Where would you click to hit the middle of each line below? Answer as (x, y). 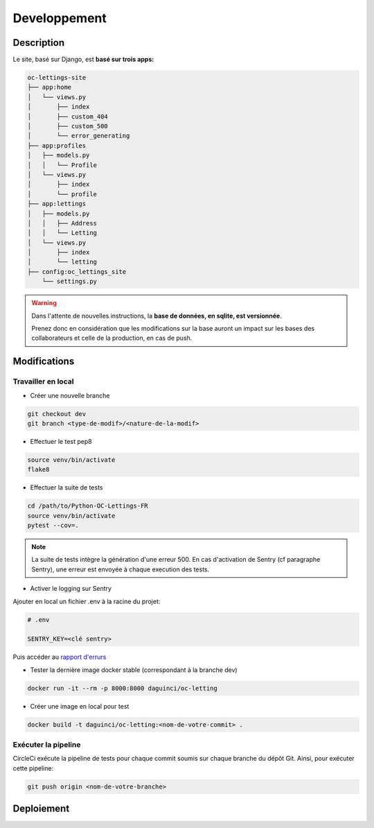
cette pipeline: (33, 768)
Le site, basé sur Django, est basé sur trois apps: (83, 60)
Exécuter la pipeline (47, 745)
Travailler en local (43, 381)
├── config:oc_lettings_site (77, 271)
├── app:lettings (57, 204)
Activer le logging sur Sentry (71, 589)
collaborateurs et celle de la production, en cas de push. (112, 338)
